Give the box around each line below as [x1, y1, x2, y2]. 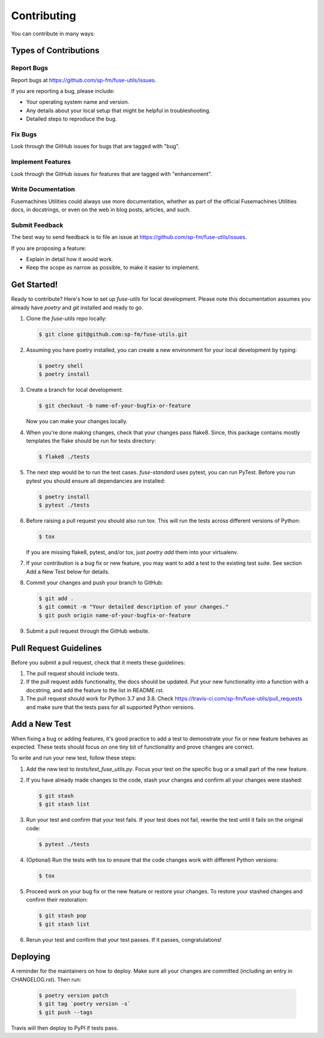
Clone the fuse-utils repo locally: [26, 315, 107, 322]
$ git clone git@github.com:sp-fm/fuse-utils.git [38, 331, 188, 338]
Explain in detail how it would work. [26, 256, 113, 262]
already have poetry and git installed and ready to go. [11, 304, 143, 311]
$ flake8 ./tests [38, 453, 90, 460]
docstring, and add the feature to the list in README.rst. [26, 686, 164, 693]
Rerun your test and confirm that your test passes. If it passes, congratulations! [26, 936, 222, 943]
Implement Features [11, 158, 71, 166]
